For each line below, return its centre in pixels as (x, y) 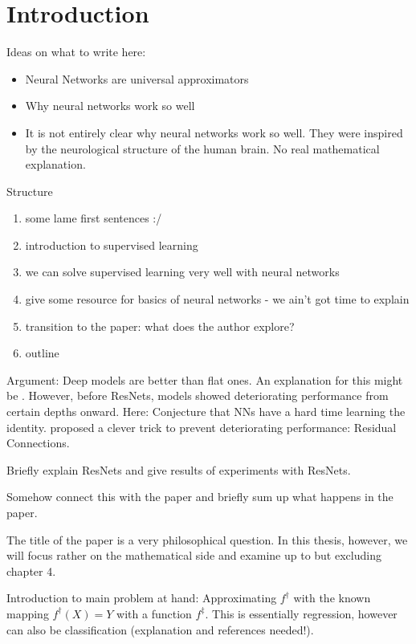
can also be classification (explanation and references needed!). (160, 629)
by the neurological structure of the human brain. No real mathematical (202, 148)
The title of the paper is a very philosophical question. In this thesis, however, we (207, 539)
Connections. (38, 443)
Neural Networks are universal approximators (137, 78)
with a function (154, 613)
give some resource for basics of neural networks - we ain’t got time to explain (217, 299)
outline (42, 353)
